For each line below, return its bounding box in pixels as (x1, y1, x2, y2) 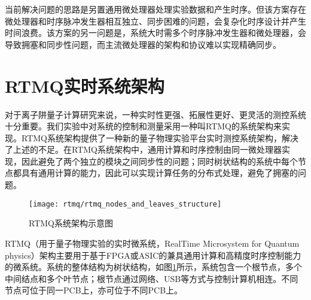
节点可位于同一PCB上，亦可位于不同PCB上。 (5, 284, 183, 296)
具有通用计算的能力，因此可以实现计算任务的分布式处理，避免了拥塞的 (21, 166, 298, 179)
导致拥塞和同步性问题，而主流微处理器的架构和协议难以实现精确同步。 (5, 38, 281, 50)
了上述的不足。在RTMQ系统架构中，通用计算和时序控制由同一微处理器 (5, 143, 282, 156)
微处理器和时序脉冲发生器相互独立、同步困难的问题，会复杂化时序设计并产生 (5, 14, 306, 27)
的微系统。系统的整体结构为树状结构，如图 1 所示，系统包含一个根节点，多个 (5, 260, 302, 273)
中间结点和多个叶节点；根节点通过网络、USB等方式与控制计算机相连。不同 (5, 272, 298, 284)
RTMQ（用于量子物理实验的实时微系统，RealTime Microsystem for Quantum (5, 237, 300, 249)
